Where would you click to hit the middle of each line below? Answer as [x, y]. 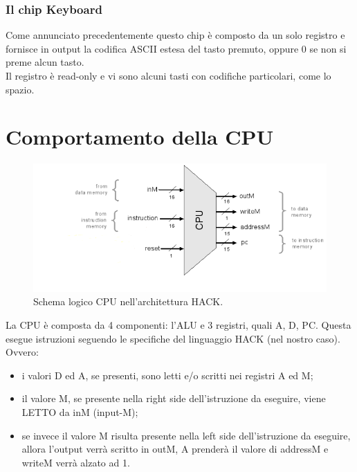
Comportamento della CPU [140, 137]
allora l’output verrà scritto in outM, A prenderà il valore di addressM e [175, 449]
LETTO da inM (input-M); [80, 411]
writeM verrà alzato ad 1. [76, 462]
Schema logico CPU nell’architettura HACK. [128, 301]
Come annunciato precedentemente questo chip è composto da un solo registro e [175, 35]
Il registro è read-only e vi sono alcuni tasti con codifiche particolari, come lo [168, 75]
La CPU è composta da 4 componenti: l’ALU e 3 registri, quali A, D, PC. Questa [178, 325]
